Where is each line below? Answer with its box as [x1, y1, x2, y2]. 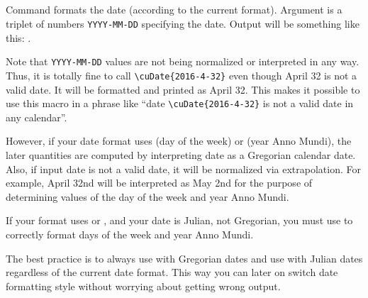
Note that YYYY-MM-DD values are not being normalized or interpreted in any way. [6, 54, 359, 69]
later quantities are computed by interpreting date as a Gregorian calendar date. [6, 147, 356, 162]
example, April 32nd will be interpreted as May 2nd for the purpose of [6, 175, 313, 190]
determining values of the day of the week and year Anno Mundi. [6, 189, 289, 204]
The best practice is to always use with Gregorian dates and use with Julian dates [6, 250, 363, 265]
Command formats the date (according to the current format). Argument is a [6, 2, 342, 17]
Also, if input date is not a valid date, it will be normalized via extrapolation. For [6, 161, 362, 176]
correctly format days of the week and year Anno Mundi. [6, 226, 254, 241]
